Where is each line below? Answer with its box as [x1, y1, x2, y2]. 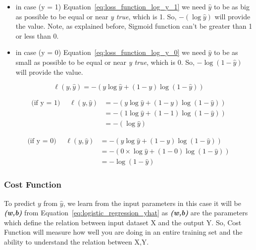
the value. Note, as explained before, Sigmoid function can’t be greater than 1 [15, 21, 253, 31]
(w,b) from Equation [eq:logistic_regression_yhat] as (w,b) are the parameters [4, 207, 248, 218]
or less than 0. [15, 30, 59, 41]
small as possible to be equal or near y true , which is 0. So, [15, 56, 195, 67]
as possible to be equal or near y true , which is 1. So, [15, 11, 177, 21]
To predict [4, 198, 36, 208]
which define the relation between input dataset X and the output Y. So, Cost [4, 217, 242, 227]
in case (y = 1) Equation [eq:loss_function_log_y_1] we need [15, 1, 206, 11]
